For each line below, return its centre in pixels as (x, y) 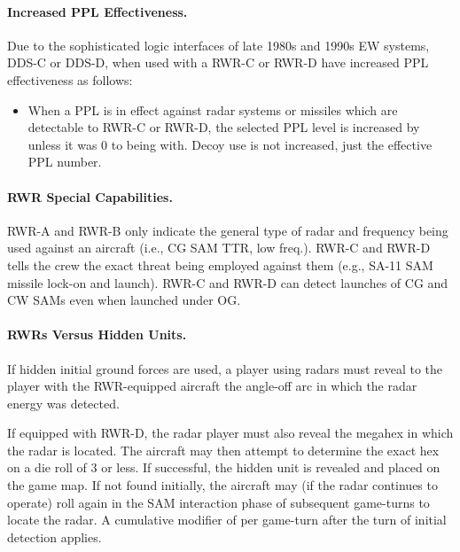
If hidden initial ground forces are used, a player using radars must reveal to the (225, 368)
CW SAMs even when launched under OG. (124, 300)
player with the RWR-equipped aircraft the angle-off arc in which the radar (212, 386)
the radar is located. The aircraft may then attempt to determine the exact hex (223, 450)
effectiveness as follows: (70, 79)
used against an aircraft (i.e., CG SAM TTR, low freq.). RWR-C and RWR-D (219, 248)
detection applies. (55, 536)
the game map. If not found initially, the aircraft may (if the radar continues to (222, 485)
